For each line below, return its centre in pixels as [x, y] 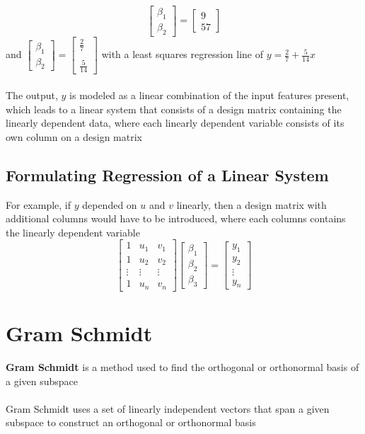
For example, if [39, 204]
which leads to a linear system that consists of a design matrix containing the [174, 109]
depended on [110, 204]
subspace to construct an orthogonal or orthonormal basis [131, 422]
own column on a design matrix [74, 136]
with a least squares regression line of [182, 54]
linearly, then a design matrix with [251, 204]
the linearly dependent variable [73, 232]
